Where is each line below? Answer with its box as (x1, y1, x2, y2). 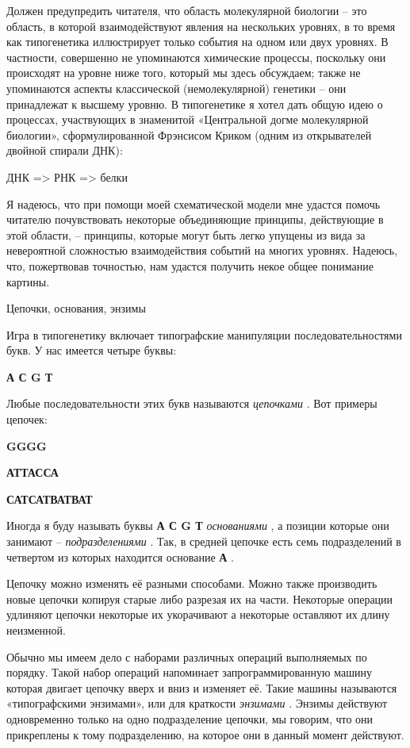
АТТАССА (6, 464, 59, 481)
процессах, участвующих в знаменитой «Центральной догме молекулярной (6, 111, 369, 128)
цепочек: (6, 411, 48, 428)
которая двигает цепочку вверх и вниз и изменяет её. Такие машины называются (6, 679, 397, 696)
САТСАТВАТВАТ (6, 490, 93, 507)
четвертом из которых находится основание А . (6, 548, 234, 565)
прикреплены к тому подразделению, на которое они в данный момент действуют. (6, 726, 404, 742)
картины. (6, 273, 50, 290)
